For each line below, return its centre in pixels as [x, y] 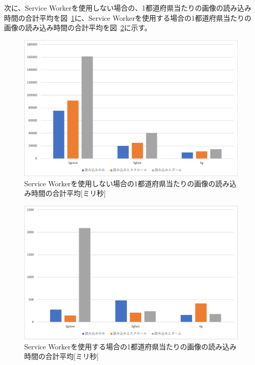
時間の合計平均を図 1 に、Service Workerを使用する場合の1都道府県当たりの [128, 17]
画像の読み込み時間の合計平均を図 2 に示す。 [78, 28]
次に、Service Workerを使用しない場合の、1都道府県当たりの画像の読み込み [128, 8]
